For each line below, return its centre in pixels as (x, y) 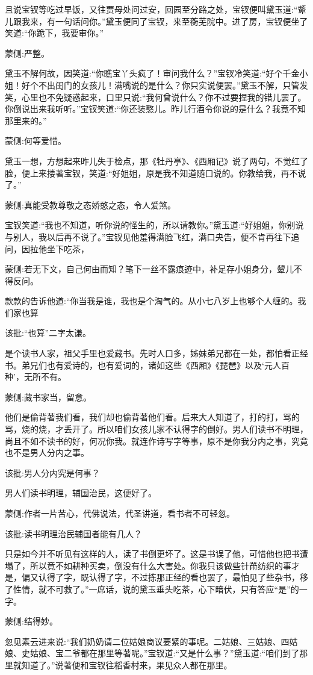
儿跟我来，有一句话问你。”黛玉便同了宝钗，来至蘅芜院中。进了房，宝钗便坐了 (156, 21)
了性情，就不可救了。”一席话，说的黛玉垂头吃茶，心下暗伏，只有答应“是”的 (152, 589)
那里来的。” (26, 120)
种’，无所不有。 (36, 377)
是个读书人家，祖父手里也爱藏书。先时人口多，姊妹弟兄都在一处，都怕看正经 (156, 353)
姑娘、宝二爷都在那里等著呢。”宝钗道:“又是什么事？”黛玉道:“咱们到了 (165, 653)
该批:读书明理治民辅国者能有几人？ (73, 533)
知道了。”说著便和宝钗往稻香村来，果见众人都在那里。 (127, 664)
